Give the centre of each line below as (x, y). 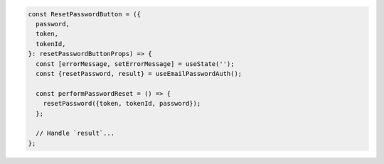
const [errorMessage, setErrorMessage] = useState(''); (135, 64)
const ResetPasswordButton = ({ (85, 14)
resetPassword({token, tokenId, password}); (122, 104)
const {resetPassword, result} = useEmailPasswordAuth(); (139, 73)
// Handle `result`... (75, 133)
